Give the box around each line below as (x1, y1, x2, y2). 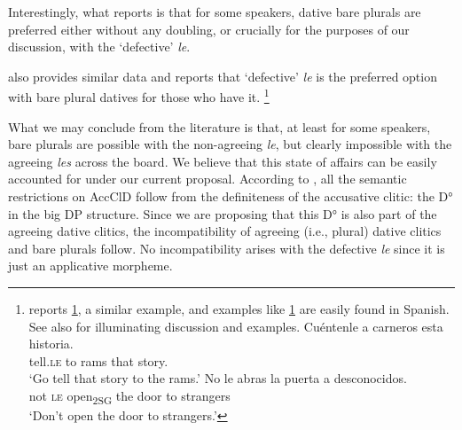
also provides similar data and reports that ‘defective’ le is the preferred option (8, 66, 437, 85)
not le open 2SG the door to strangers (28, 386, 231, 407)
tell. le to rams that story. (28, 351, 168, 370)
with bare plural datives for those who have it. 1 (8, 85, 270, 106)
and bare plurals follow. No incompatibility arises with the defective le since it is (8, 238, 445, 257)
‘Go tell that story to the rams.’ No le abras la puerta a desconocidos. (28, 369, 407, 387)
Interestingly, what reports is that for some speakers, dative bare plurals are (8, 3, 421, 20)
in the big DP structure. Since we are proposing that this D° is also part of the (8, 204, 437, 223)
